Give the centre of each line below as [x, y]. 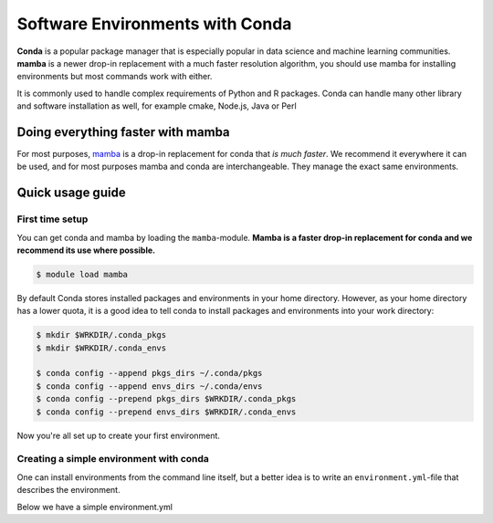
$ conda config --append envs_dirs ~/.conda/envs [149, 386]
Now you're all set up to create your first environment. [119, 435]
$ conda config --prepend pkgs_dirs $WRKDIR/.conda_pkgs [166, 399]
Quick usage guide [72, 193]
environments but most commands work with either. [115, 77]
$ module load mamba [82, 274]
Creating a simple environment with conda [113, 459]
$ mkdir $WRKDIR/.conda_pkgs [101, 335]
